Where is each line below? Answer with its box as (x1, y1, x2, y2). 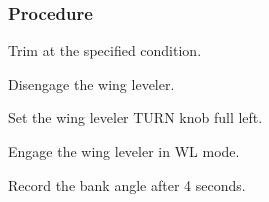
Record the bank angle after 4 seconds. (8, 174, 246, 195)
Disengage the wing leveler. (8, 73, 175, 94)
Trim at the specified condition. (8, 40, 202, 61)
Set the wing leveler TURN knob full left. (8, 107, 263, 128)
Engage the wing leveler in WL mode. (8, 141, 240, 161)
